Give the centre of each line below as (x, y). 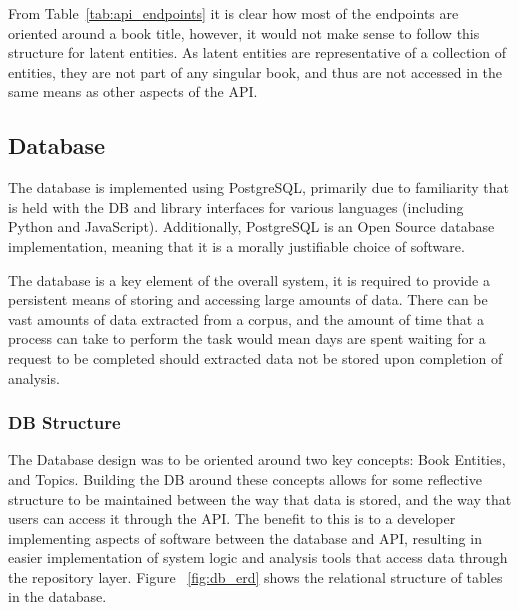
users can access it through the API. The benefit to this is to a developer (232, 518)
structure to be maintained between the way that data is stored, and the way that (260, 498)
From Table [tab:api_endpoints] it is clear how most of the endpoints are (233, 13)
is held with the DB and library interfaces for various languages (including (236, 206)
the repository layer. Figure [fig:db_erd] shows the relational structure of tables (255, 576)
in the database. (57, 596)
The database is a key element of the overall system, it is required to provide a (249, 279)
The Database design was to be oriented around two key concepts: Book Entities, (257, 459)
